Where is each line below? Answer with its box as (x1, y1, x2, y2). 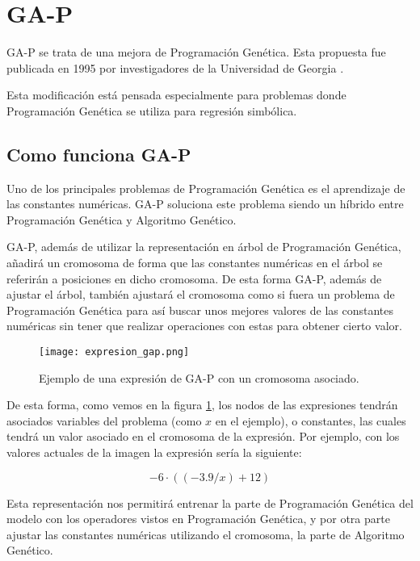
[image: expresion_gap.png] (39, 346, 190, 358)
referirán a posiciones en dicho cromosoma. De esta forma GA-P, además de (6, 270, 382, 287)
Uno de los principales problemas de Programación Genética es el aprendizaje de (6, 179, 405, 196)
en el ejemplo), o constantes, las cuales (215, 412, 406, 429)
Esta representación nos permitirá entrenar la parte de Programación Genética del (6, 494, 414, 511)
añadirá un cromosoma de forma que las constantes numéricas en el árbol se (6, 254, 383, 271)
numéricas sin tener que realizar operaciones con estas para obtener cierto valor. (6, 317, 402, 334)
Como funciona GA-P (6, 141, 191, 166)
